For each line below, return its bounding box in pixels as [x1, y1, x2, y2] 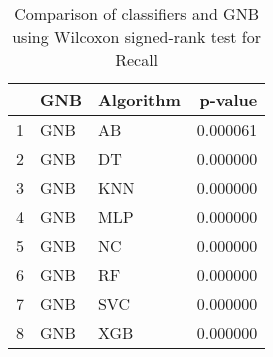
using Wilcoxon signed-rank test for [12, 25, 262, 48]
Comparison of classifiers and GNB [14, 2, 259, 25]
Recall [115, 48, 159, 71]
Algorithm [97, 88, 181, 111]
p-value [199, 88, 258, 111]
